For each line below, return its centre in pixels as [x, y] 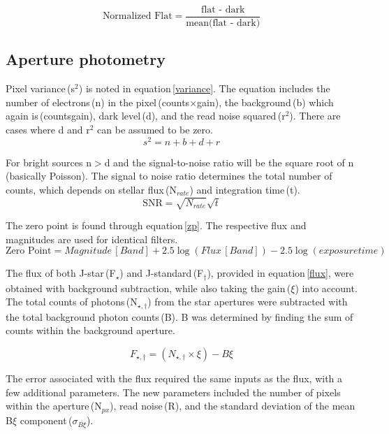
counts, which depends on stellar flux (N [91, 189]
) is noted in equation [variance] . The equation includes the [204, 88]
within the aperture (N [54, 406]
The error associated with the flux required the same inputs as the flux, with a [174, 378]
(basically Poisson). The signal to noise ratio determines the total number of [169, 176]
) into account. [326, 288]
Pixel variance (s [41, 88]
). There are [315, 116]
